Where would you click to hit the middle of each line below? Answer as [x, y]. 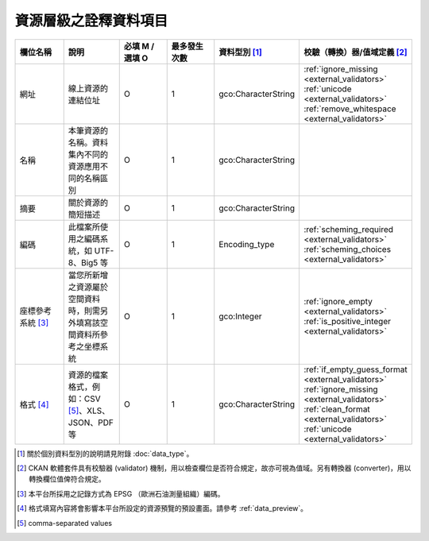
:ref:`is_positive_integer [347, 321]
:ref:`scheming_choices [347, 249]
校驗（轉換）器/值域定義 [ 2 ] [356, 52]
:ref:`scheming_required [348, 229]
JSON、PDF [91, 423]
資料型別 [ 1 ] [240, 52]
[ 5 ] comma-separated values [65, 523]
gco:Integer [240, 316]
